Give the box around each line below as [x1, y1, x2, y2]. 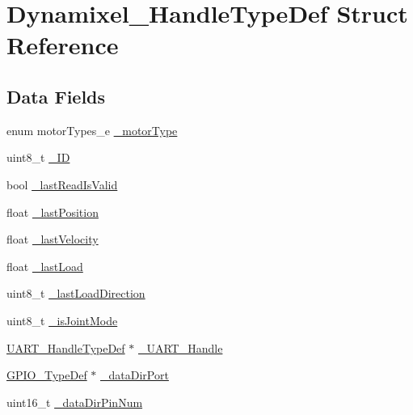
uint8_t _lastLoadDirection [6, 285, 145, 302]
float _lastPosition [6, 203, 99, 220]
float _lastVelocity [6, 231, 99, 248]
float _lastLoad [6, 257, 83, 274]
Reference [6, 28, 119, 61]
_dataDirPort [100, 366, 169, 383]
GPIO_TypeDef [6, 366, 87, 383]
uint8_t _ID [6, 149, 70, 166]
